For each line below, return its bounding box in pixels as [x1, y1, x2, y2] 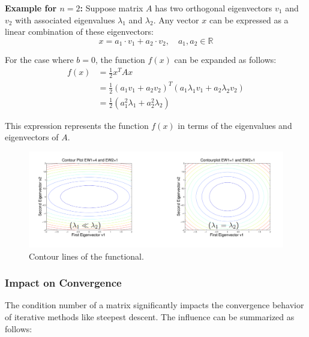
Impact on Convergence [5, 275, 122, 290]
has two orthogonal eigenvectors [155, 2, 272, 14]
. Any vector [153, 13, 199, 26]
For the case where [5, 53, 74, 66]
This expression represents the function [5, 119, 149, 131]
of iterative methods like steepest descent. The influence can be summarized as [5, 311, 295, 323]
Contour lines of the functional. [29, 249, 144, 262]
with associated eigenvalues [15, 13, 115, 26]
